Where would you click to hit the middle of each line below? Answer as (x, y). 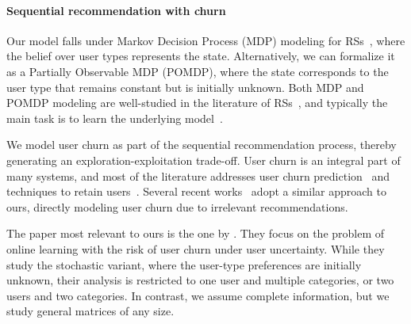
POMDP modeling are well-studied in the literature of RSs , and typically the (197, 103)
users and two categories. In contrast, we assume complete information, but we (198, 295)
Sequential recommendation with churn (116, 10)
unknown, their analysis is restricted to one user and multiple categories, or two (200, 280)
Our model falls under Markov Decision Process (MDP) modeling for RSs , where (206, 40)
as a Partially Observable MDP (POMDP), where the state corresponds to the (198, 71)
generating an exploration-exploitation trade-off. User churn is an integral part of (204, 160)
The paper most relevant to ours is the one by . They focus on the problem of (196, 233)
